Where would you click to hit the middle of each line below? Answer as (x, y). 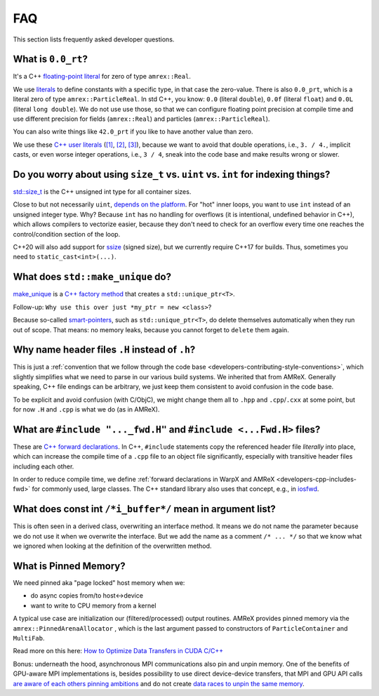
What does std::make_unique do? (92, 277)
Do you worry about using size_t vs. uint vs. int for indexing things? (172, 175)
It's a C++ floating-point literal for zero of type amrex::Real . (102, 77)
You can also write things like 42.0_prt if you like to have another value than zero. (133, 132)
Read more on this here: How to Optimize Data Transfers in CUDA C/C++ (118, 651)
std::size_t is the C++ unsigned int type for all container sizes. (102, 192)
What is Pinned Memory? (69, 566)
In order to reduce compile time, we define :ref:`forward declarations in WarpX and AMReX (144, 479)
